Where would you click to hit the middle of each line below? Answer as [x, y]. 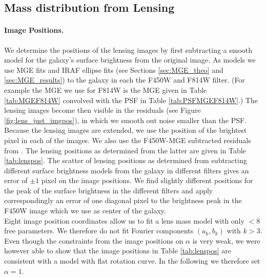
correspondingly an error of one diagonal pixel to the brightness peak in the [123, 200]
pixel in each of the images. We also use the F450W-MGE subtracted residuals [128, 140]
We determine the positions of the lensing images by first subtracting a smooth [128, 49]
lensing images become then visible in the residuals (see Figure [103, 110]
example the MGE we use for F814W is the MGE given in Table [106, 90]
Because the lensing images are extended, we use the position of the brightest [126, 130]
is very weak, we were [226, 240]
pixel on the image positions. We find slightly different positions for [147, 180]
